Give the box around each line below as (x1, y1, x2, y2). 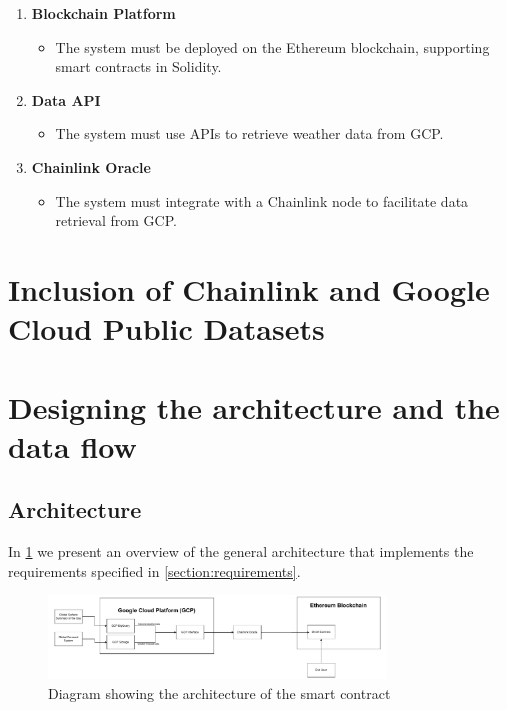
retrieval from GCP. (55, 210, 177, 231)
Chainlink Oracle (31, 156, 151, 177)
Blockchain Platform (31, 3, 176, 23)
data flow (8, 425, 137, 466)
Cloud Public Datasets (8, 308, 325, 349)
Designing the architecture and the (8, 386, 500, 427)
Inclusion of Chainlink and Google (8, 268, 490, 309)
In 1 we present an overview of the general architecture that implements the (8, 541, 474, 562)
